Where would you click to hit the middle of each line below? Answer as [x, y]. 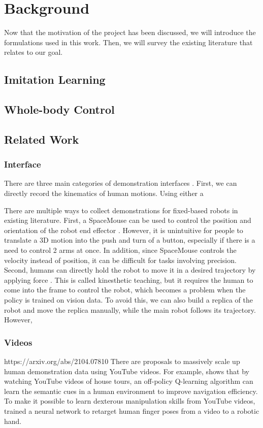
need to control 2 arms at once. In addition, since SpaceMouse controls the [120, 250]
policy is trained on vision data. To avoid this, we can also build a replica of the [129, 300]
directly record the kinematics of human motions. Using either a [104, 193]
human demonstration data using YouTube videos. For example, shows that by [127, 371]
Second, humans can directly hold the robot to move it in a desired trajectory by [130, 270]
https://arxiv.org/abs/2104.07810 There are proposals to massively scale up [122, 361]
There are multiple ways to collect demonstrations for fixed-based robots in [121, 210]
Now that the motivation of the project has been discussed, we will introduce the [130, 32]
